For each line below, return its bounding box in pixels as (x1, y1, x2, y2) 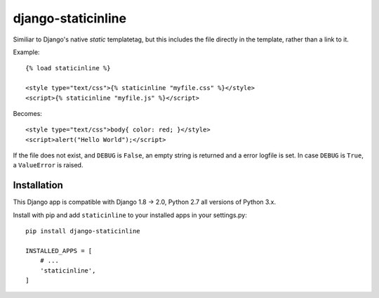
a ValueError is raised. (13, 161, 84, 169)
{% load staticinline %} (25, 64, 111, 72)
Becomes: (13, 109, 42, 117)
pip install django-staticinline (25, 227, 140, 235)
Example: (13, 48, 40, 56)
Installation (13, 179, 63, 191)
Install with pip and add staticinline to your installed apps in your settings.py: (13, 211, 247, 219)
